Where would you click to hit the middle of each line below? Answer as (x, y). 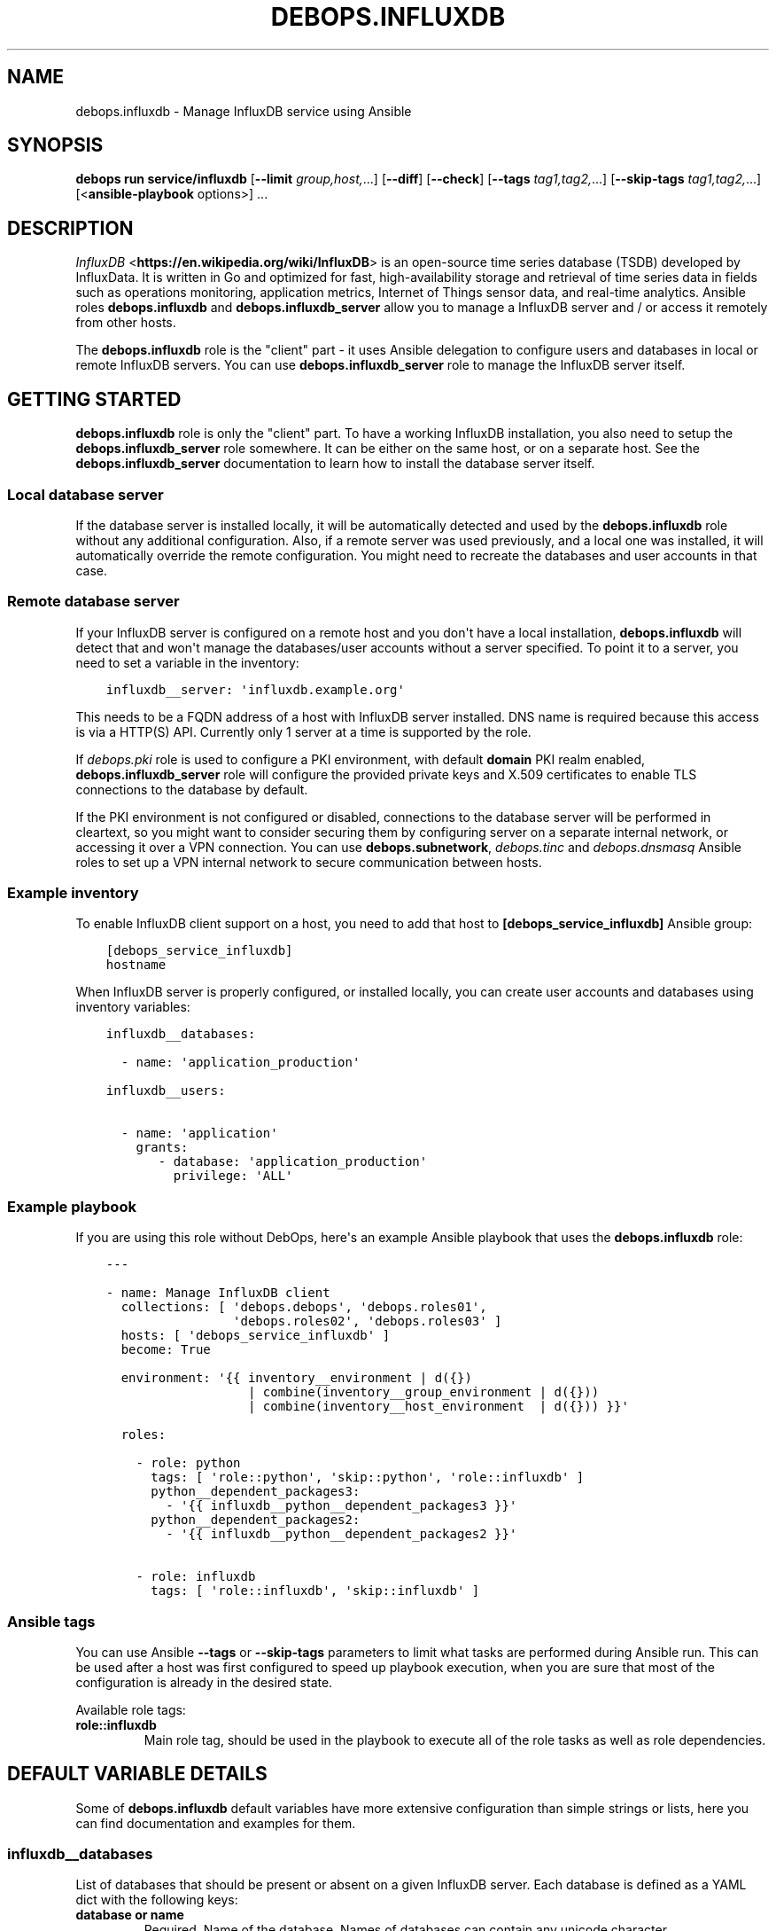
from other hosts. (126, 323)
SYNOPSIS (55, 145)
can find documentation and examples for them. (216, 1823)
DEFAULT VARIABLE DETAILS (137, 1774)
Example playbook (72, 1206)
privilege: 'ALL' (233, 1176)
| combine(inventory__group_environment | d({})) (423, 1392)
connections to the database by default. (192, 789)
